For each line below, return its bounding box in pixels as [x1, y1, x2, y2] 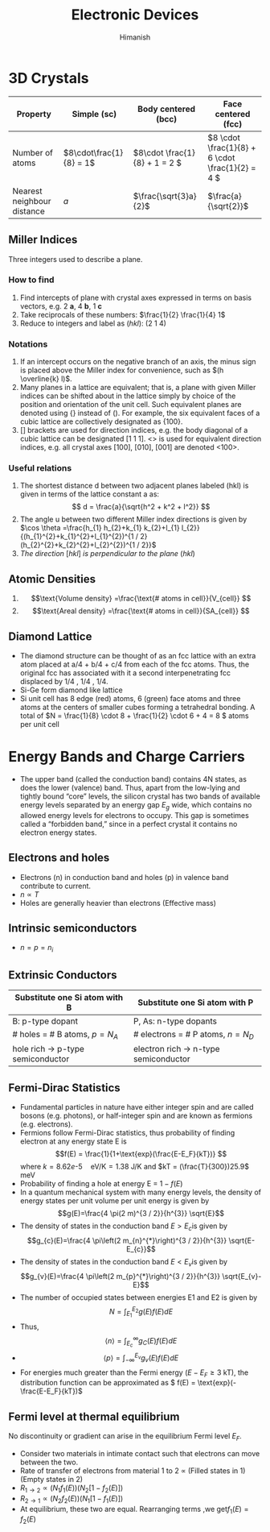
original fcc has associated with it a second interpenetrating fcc [19, 668, 231, 678]
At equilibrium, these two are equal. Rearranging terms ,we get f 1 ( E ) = [19, 1504, 249, 1516]
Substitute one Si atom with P [137, 997, 254, 1008]
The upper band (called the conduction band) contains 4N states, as [19, 774, 247, 783]
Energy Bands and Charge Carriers [8, 748, 245, 766]
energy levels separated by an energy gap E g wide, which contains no [19, 799, 252, 812]
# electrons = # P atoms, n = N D [133, 1028, 255, 1041]
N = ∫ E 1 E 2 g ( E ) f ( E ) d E [108, 1305, 174, 1319]
